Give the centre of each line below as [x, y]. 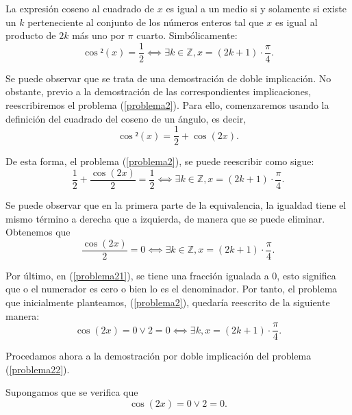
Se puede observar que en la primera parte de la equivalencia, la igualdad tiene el [176, 204]
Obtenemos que [38, 232]
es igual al [297, 22]
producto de [31, 35]
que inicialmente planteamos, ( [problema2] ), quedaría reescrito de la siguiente [168, 302]
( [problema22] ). [38, 369]
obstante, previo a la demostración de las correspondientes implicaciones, [159, 91]
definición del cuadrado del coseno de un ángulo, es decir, [126, 118]
